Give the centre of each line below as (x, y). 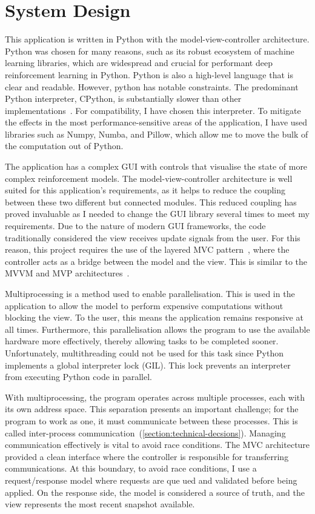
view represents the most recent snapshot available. (100, 504)
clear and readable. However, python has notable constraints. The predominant (152, 86)
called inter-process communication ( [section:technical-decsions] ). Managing (145, 432)
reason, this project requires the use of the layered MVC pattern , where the (147, 249)
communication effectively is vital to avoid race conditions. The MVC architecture (157, 445)
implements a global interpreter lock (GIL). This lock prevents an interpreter (148, 365)
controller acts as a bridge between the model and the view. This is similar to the (156, 261)
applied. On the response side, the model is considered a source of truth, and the (155, 492)
